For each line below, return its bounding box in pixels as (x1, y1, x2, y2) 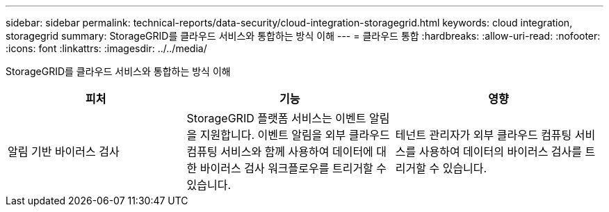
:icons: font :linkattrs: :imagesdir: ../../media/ (6, 42, 207, 54)
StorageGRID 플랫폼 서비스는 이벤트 (186, 111, 366, 125)
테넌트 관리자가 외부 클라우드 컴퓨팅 (395, 128, 572, 142)
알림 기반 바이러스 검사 (8, 145, 120, 158)
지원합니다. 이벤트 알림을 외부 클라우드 (200, 128, 390, 142)
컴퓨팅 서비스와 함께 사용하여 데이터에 (186, 145, 373, 158)
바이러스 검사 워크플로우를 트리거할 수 (200, 161, 387, 175)
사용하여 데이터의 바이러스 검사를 (419, 145, 583, 158)
